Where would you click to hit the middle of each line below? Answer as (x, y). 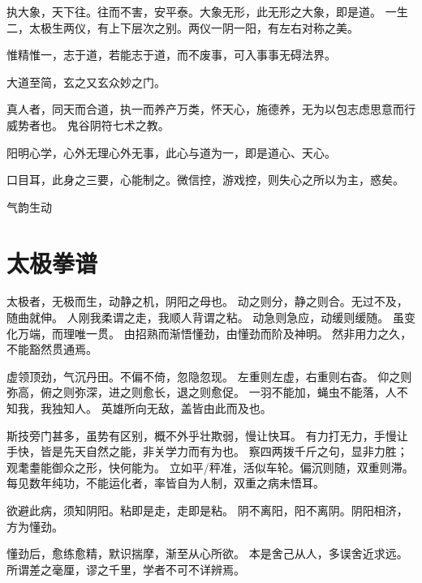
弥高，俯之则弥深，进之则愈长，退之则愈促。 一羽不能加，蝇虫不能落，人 (202, 392)
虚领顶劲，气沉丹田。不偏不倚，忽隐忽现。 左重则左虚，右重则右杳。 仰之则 (209, 376)
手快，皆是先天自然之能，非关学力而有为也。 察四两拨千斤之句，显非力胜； (207, 451)
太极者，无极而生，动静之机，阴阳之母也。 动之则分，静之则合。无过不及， (207, 301)
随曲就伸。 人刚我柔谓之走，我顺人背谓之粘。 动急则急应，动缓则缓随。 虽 (205, 317)
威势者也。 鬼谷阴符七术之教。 (88, 124)
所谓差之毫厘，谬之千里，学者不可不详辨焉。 (126, 569)
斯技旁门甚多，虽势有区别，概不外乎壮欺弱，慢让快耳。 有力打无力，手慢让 (207, 435)
